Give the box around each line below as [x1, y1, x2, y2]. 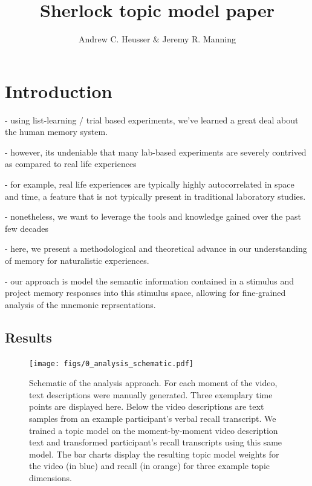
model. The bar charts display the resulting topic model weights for [29, 447, 279, 460]
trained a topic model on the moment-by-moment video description [29, 424, 278, 436]
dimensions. [29, 471, 72, 484]
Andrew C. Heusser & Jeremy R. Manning [78, 33, 236, 45]
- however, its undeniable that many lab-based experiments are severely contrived [5, 145, 307, 158]
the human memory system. [5, 125, 108, 138]
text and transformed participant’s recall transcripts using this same [29, 436, 282, 448]
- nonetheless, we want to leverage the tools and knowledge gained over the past [5, 210, 301, 223]
